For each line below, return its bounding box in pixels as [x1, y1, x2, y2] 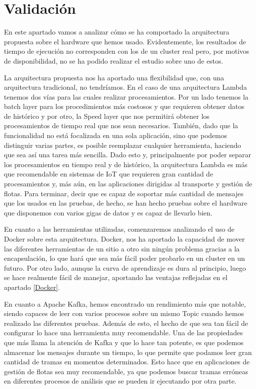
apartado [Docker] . [4, 282, 60, 292]
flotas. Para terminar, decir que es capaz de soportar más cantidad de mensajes [4, 188, 244, 198]
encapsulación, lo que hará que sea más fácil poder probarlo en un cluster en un [4, 253, 245, 263]
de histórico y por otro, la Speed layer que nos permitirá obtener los [4, 110, 210, 121]
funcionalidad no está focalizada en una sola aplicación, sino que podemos [4, 130, 227, 141]
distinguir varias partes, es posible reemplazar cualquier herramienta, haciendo [4, 140, 241, 150]
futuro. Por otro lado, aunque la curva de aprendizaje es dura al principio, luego [4, 262, 246, 273]
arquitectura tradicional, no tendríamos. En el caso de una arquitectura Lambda [4, 82, 247, 92]
